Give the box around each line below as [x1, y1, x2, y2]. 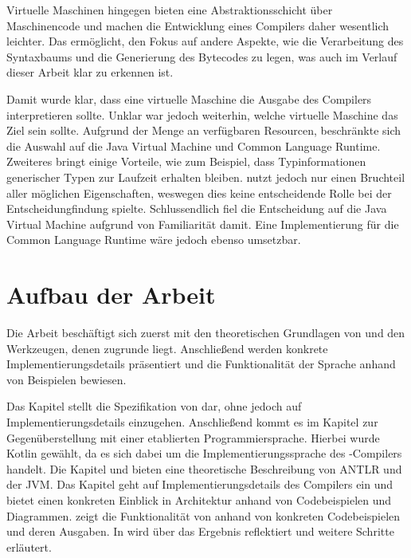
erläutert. [6, 538, 52, 555]
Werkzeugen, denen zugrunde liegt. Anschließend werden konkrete [6, 340, 328, 356]
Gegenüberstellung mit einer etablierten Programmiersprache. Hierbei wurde [6, 429, 380, 446]
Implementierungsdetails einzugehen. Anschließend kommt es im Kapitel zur [6, 414, 378, 430]
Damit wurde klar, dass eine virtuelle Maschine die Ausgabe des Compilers [6, 90, 372, 107]
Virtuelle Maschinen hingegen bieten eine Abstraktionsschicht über [6, 2, 333, 18]
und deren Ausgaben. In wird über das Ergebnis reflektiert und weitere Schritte [6, 523, 394, 540]
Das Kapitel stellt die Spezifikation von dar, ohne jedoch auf [6, 398, 302, 415]
